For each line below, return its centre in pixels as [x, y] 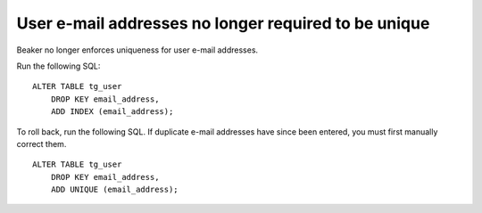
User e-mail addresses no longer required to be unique [223, 23]
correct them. [42, 143]
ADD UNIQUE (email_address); [114, 190]
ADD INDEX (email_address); [112, 112]
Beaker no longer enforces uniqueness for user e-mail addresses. [137, 50]
